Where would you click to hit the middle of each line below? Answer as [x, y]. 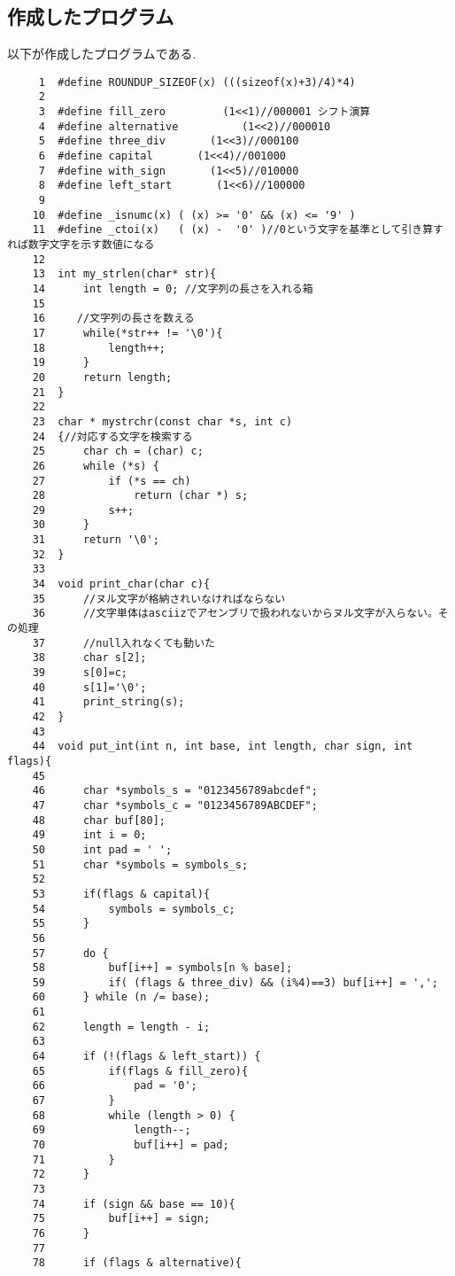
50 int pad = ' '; [102, 849]
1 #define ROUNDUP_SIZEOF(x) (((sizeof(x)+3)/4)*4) [197, 82]
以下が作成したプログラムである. [102, 54]
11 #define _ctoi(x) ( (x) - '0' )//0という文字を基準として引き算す [238, 230]
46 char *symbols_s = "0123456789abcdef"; [175, 791]
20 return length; [102, 377]
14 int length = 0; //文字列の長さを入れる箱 [173, 288]
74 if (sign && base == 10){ [134, 1204]
